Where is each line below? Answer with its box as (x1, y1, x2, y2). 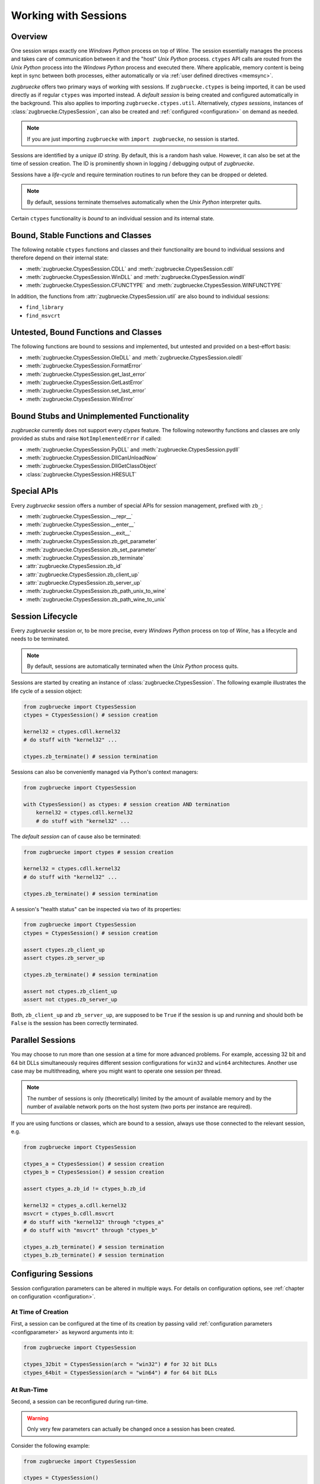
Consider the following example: (11, 1442, 90, 1449)
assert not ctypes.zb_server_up (23, 996, 118, 1003)
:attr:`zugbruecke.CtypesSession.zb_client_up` (25, 570, 140, 578)
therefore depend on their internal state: (11, 254, 109, 261)
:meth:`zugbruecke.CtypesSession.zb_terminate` (25, 554, 145, 561)
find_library (25, 304, 64, 311)
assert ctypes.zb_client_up (23, 946, 105, 953)
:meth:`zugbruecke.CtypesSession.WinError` (25, 395, 135, 402)
